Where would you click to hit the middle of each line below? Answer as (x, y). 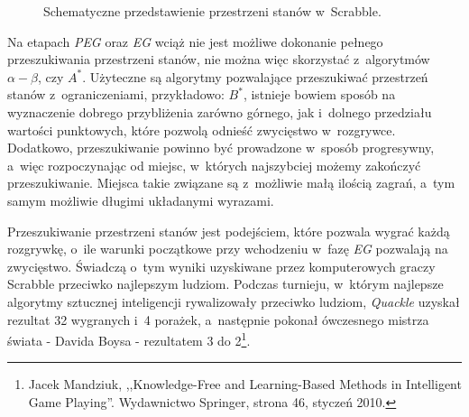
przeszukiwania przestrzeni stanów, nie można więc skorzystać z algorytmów (219, 59)
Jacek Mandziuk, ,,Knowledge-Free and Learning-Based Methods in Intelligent (245, 384)
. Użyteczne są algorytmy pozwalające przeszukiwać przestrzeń (255, 76)
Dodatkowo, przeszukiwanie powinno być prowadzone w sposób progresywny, (221, 148)
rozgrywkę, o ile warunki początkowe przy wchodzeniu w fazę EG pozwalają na (228, 249)
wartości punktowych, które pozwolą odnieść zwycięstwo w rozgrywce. (202, 130)
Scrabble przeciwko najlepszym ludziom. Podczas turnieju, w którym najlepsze (225, 284)
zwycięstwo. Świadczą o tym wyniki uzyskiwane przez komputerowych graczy (221, 266)
